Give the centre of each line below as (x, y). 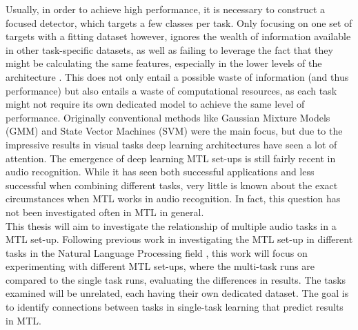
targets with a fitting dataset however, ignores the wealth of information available (178, 36)
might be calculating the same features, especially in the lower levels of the (164, 63)
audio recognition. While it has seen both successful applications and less (160, 172)
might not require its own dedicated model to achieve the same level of (155, 104)
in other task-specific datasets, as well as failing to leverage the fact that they (169, 49)
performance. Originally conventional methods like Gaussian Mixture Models (168, 117)
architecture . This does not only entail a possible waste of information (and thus (177, 76)
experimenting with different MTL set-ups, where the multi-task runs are (160, 266)
